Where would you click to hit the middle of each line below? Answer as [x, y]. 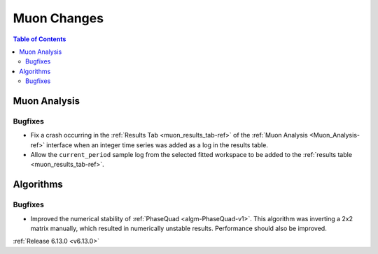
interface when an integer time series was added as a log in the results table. [157, 145]
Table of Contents [40, 39]
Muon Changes [58, 18]
